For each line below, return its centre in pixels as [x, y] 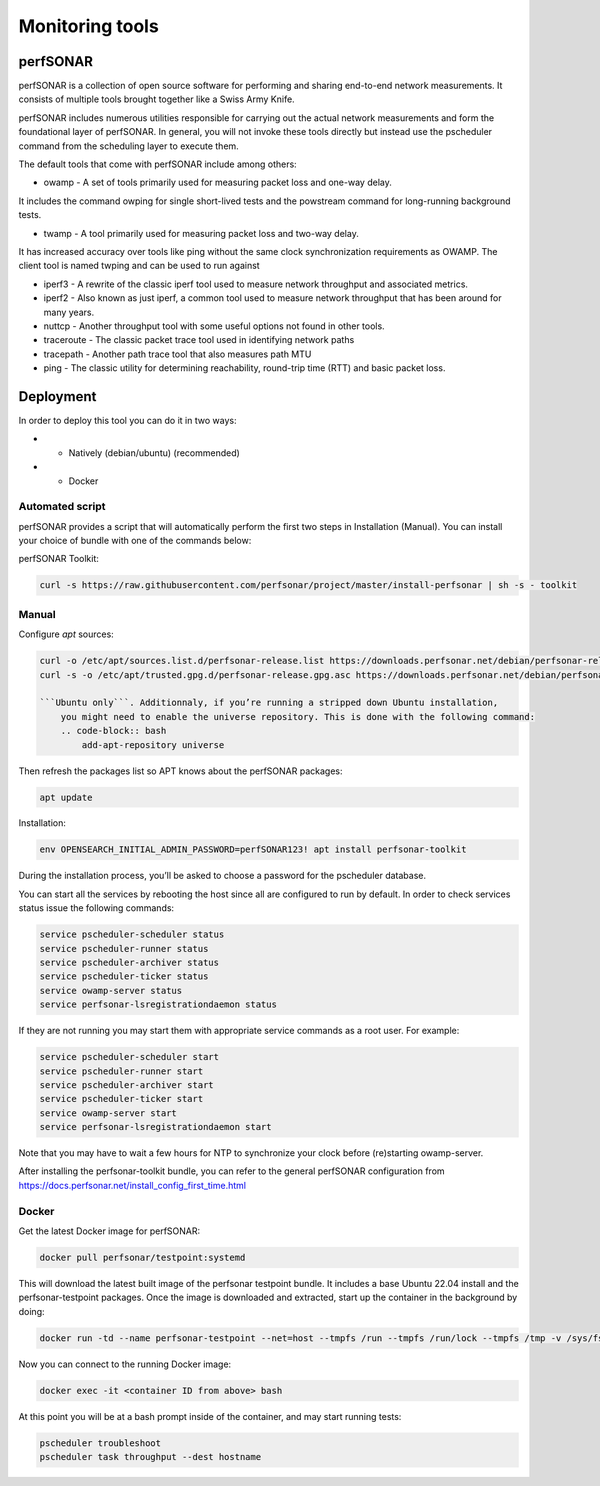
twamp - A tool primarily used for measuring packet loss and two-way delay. [201, 233]
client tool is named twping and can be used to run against [139, 266]
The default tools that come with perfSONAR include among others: [157, 164]
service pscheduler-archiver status [129, 962]
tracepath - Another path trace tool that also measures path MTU [177, 354]
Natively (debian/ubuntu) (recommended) [154, 452]
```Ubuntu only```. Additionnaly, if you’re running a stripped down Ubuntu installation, [269, 703]
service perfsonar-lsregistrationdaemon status [158, 1004]
